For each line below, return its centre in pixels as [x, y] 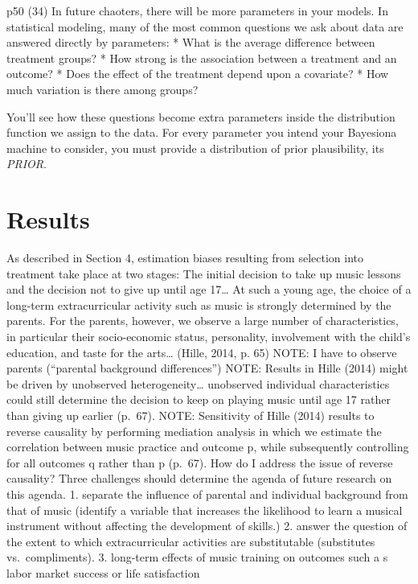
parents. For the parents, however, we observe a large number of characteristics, [203, 321]
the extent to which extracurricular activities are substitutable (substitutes [191, 541]
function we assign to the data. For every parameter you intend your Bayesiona [202, 132]
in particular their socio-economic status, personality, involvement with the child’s [209, 337]
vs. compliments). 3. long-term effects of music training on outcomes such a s [197, 557]
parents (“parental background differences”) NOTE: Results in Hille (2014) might [207, 368]
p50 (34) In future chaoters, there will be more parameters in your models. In [197, 10]
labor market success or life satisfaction [103, 572]
